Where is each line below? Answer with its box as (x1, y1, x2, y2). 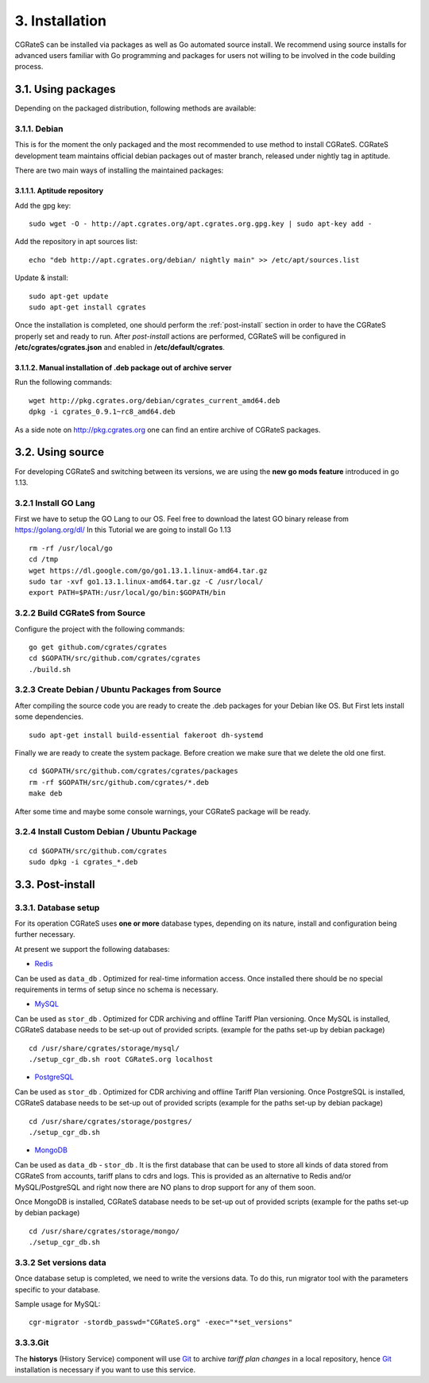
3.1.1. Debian (14, 123, 64, 134)
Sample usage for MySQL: (14, 1299, 101, 1308)
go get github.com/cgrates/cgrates (29, 643, 168, 651)
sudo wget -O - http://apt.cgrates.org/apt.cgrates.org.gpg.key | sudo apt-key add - (29, 219, 373, 228)
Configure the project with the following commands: (14, 624, 185, 634)
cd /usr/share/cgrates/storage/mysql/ (29, 1043, 180, 1053)
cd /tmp (29, 555, 59, 564)
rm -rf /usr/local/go (29, 543, 113, 553)
